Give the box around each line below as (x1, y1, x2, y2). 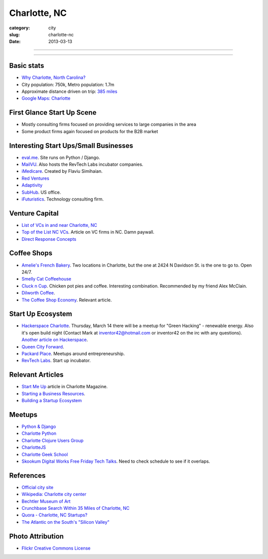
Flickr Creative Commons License (21, 545, 91, 551)
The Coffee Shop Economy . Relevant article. (21, 297, 112, 303)
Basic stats (9, 62, 44, 70)
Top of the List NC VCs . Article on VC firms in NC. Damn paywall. (21, 229, 155, 235)
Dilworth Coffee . (21, 290, 56, 296)
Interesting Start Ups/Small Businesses (9, 141, 134, 150)
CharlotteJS (21, 444, 46, 450)
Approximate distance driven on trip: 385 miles (21, 88, 118, 94)
